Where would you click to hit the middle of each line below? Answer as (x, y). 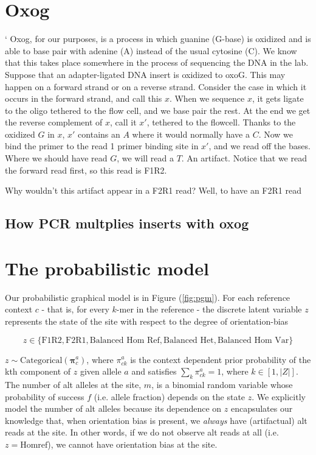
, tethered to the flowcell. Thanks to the (221, 122)
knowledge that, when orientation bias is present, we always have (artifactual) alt (156, 420)
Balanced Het (189, 340)
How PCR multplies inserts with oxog (127, 223)
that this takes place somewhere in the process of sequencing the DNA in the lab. (157, 62)
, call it (123, 122)
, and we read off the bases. (259, 146)
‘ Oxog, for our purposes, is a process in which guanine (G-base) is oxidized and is (158, 39)
